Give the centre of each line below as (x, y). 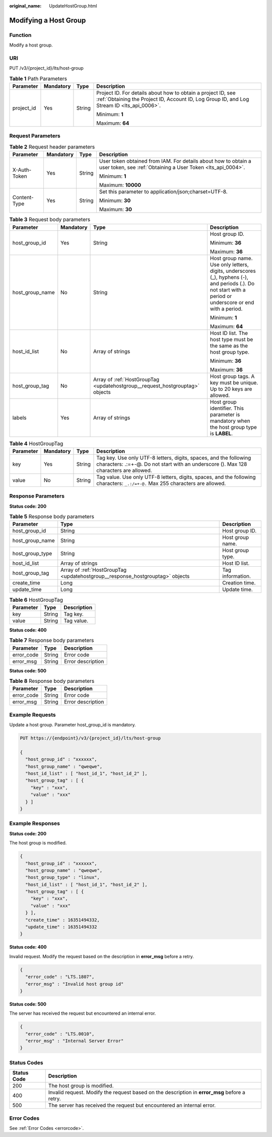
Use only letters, (229, 264)
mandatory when (230, 421)
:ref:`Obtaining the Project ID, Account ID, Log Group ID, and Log (173, 100)
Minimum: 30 (115, 201)
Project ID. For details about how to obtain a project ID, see (166, 93)
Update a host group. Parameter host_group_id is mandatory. (73, 725)
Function (20, 35)
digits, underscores (233, 271)
